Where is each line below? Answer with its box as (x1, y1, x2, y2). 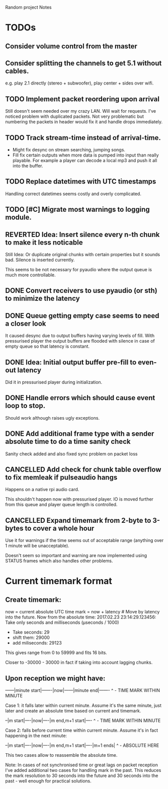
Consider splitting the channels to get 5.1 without (5, 59, 162, 67)
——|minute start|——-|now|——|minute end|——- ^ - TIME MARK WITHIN (5, 687, 160, 693)
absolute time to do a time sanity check (5, 437, 131, 446)
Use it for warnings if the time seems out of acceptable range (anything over (5, 537, 164, 543)
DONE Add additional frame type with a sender (5, 430, 154, 438)
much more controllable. (5, 272, 56, 278)
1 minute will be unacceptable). (5, 543, 69, 549)
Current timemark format (5, 576, 112, 587)
